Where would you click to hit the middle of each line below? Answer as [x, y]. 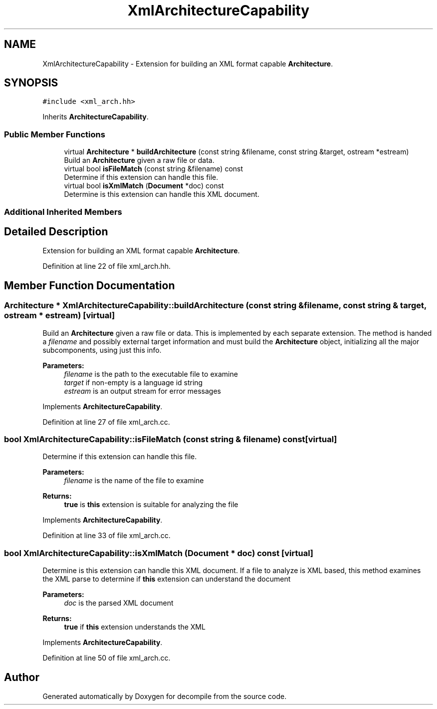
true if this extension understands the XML [135, 627]
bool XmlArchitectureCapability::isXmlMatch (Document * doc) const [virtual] [159, 553]
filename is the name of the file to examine [134, 481]
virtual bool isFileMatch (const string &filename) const [154, 169]
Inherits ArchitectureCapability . [96, 117]
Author [22, 677]
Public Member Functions [55, 134]
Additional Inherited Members [63, 212]
